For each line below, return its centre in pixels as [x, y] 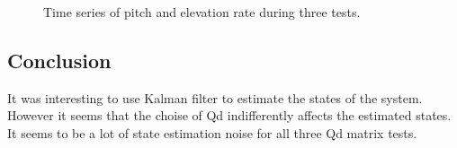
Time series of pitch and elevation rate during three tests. [202, 12]
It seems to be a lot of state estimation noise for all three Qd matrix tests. [212, 132]
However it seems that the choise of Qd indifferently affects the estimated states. [229, 115]
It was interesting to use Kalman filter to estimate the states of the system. [215, 97]
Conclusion [59, 60]
